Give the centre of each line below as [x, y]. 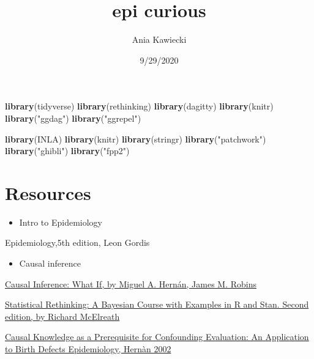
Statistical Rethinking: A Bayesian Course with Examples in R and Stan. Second [157, 304]
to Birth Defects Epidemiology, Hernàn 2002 [88, 348]
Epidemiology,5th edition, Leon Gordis [77, 242]
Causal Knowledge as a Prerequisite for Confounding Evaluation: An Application [157, 337]
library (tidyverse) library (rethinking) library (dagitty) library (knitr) [139, 106]
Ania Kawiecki [159, 39]
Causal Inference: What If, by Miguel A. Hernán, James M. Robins [131, 283]
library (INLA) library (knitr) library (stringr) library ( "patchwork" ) [136, 139]
